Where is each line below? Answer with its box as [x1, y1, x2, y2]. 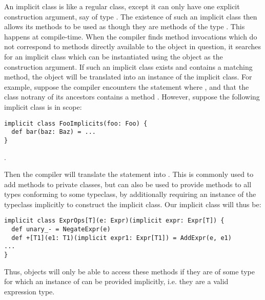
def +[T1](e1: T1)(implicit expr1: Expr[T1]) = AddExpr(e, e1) [11, 234, 232, 242]
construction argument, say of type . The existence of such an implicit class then [4, 11, 257, 22]
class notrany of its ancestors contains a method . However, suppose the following [4, 91, 260, 102]
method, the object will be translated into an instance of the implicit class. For [4, 71, 252, 82]
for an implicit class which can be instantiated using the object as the [4, 51, 223, 62]
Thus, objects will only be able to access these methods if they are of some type [4, 266, 255, 276]
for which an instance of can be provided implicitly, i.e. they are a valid [4, 276, 229, 287]
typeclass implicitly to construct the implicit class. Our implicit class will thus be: [4, 198, 261, 209]
